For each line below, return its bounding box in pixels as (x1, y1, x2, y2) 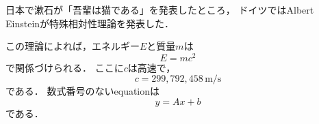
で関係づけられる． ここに (5, 60, 124, 74)
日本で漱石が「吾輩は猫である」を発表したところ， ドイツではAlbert (5, 3, 314, 16)
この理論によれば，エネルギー (5, 39, 140, 53)
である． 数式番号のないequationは (5, 84, 160, 98)
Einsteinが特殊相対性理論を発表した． (5, 16, 175, 30)
